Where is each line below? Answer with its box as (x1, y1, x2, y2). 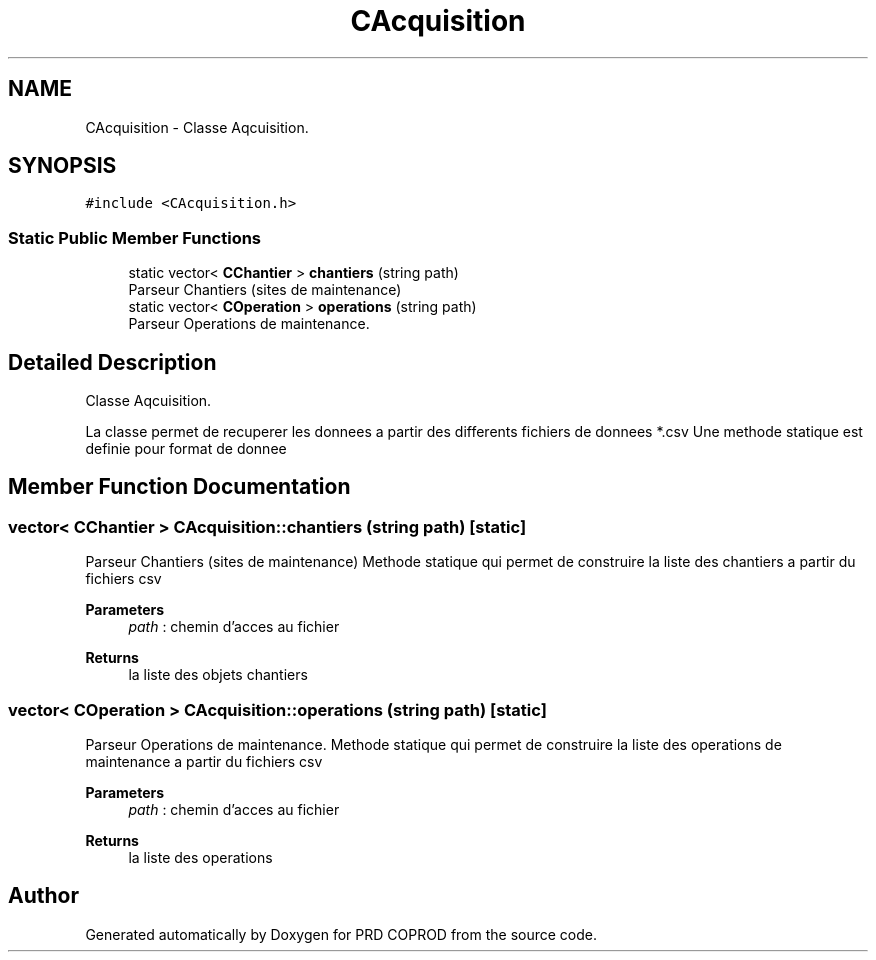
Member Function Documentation (8, 474, 351, 500)
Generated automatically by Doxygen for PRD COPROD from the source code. (85, 925, 598, 943)
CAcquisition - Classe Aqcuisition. (85, 118, 309, 136)
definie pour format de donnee (85, 440, 287, 458)
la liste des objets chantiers (128, 666, 308, 684)
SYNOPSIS (8, 153, 117, 179)
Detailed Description (8, 349, 217, 375)
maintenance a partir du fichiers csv (85, 753, 323, 770)
